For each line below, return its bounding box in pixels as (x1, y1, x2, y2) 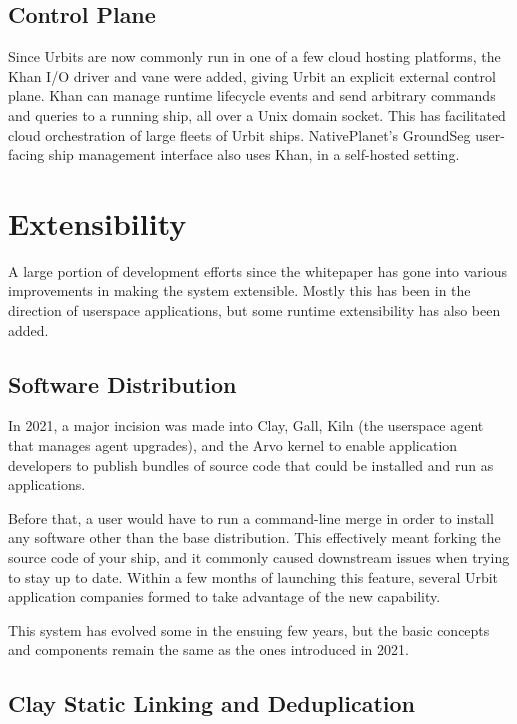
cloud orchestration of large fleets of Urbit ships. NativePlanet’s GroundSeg (8, 124, 471, 145)
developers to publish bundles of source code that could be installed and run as (8, 454, 494, 475)
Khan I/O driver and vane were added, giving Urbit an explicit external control (8, 65, 496, 86)
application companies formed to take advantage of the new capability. (8, 586, 441, 607)
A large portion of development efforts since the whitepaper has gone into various (8, 260, 508, 281)
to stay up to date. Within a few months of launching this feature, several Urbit (8, 566, 499, 587)
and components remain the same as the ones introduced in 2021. (8, 639, 409, 660)
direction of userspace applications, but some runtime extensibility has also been (8, 300, 501, 321)
